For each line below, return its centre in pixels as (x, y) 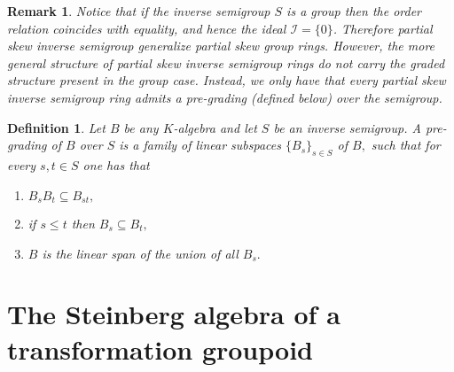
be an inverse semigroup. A (347, 127)
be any (141, 127)
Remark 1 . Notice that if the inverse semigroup (139, 11)
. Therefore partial (383, 28)
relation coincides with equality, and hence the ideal (147, 28)
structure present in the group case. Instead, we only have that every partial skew (227, 80)
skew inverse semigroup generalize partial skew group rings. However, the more (221, 46)
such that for (406, 145)
